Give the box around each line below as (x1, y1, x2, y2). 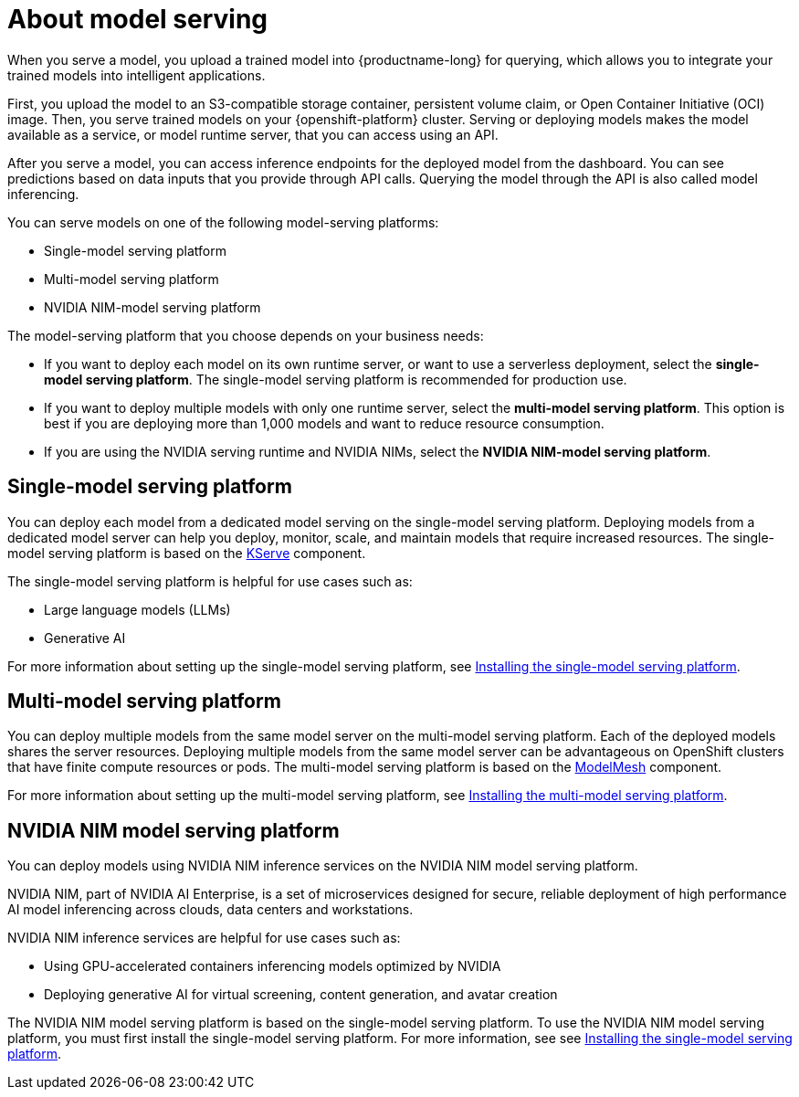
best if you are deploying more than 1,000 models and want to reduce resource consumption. (44, 415, 605, 431)
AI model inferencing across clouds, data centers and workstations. (7, 902, 414, 918)
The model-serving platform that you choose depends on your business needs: (7, 327, 484, 343)
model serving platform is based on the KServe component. (7, 544, 366, 561)
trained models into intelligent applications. (7, 67, 266, 83)
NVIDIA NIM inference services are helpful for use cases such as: (7, 930, 401, 946)
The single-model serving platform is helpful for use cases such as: (7, 573, 413, 589)
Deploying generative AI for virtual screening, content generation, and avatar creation (44, 986, 558, 1003)
